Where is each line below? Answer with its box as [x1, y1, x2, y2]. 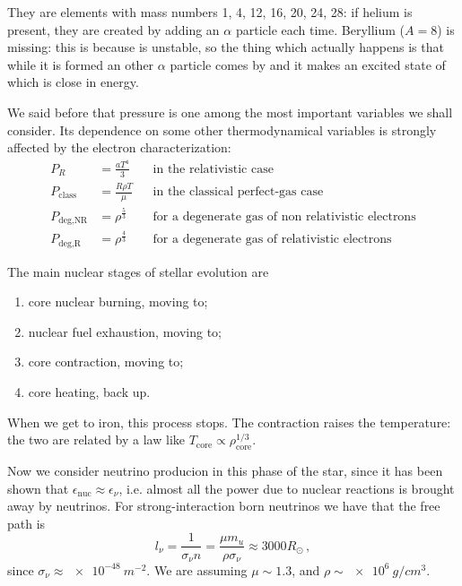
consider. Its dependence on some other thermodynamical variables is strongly [7, 120, 437, 139]
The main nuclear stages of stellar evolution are [7, 262, 269, 280]
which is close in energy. [7, 73, 139, 91]
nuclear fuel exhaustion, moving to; [28, 322, 222, 340]
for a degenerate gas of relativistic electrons [153, 233, 392, 246]
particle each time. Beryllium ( [235, 20, 405, 39]
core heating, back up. [28, 383, 151, 401]
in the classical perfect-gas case [153, 185, 324, 199]
